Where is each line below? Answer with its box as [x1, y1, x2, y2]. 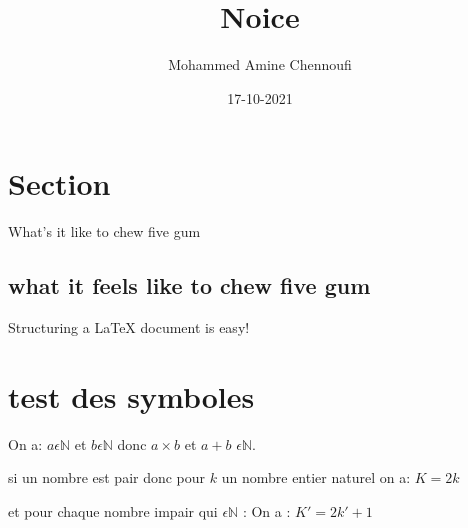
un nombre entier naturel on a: [221, 467, 411, 488]
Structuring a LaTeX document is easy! [8, 317, 250, 338]
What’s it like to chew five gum [8, 221, 201, 242]
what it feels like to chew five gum [8, 270, 371, 301]
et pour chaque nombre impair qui [8, 500, 218, 521]
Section [8, 163, 111, 204]
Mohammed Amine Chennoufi [168, 54, 352, 75]
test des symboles [8, 375, 255, 416]
